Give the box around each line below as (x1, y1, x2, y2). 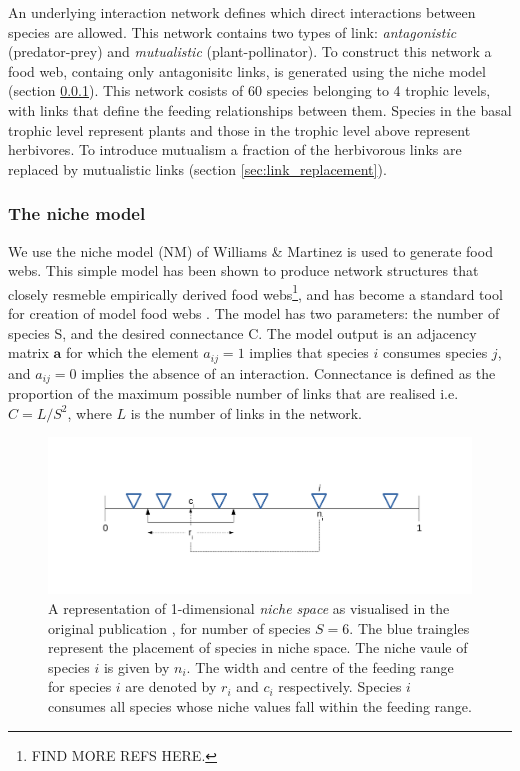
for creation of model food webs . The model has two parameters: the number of (8, 303, 500, 323)
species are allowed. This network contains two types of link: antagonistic (8, 21, 457, 42)
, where (67, 402, 112, 423)
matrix (8, 342, 49, 363)
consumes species (383, 342, 488, 363)
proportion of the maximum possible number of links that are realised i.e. (8, 383, 459, 404)
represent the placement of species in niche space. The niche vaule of (48, 637, 468, 658)
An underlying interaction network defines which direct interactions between (8, 2, 476, 22)
